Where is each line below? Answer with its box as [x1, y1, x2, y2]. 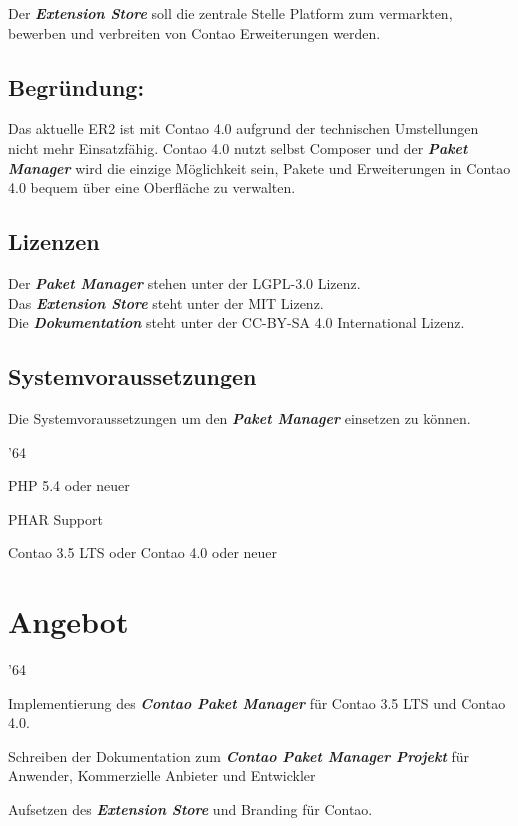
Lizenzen [8, 226, 100, 257]
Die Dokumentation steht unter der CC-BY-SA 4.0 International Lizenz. [8, 312, 465, 333]
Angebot [8, 601, 129, 642]
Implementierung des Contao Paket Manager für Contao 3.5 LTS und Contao [8, 692, 506, 713]
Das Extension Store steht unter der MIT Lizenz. [8, 292, 324, 313]
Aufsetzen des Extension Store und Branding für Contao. [8, 799, 373, 820]
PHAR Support [8, 508, 103, 529]
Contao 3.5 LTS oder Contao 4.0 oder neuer [8, 542, 278, 563]
